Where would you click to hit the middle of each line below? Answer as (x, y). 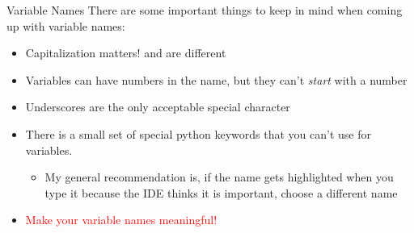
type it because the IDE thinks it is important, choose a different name (221, 192)
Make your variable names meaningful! (121, 220)
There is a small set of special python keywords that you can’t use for (198, 133)
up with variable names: (66, 25)
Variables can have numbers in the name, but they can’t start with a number (216, 79)
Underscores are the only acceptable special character (158, 107)
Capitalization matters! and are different (126, 53)
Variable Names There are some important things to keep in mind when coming (205, 10)
